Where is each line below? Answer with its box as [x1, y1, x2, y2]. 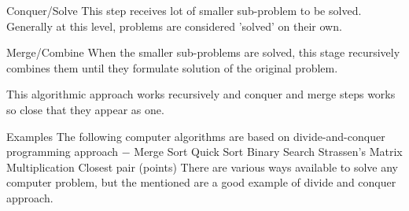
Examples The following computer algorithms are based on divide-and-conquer [6, 128, 385, 144]
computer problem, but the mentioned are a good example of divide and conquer [6, 174, 396, 191]
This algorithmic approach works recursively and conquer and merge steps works [6, 86, 396, 102]
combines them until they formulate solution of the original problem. [6, 59, 338, 76]
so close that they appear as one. [6, 101, 164, 117]
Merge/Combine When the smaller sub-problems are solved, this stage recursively [6, 44, 400, 61]
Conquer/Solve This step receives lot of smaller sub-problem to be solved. [6, 2, 362, 18]
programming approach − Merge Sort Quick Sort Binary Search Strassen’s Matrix [6, 143, 403, 160]
